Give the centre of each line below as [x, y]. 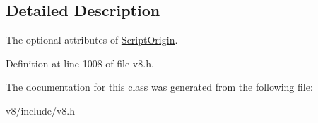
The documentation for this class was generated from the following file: [159, 87]
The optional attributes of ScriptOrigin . [92, 40]
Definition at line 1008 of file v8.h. [80, 63]
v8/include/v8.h [41, 110]
